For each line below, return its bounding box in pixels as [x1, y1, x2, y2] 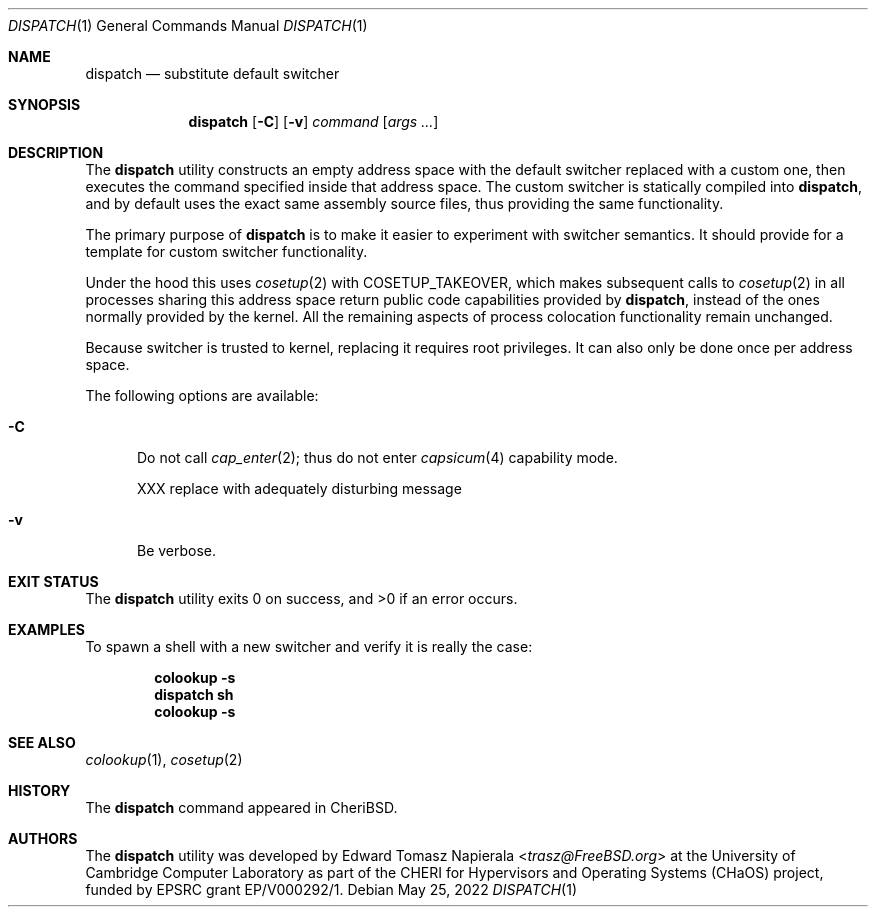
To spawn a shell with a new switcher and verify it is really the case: [85, 638, 533, 655]
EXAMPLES [8, 621, 85, 638]
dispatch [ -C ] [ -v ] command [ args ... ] [188, 113, 439, 130]
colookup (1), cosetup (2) [85, 751, 243, 768]
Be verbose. [137, 542, 217, 559]
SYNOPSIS [8, 96, 81, 113]
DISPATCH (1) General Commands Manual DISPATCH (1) [8, 17, 368, 34]
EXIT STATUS [8, 573, 99, 590]
